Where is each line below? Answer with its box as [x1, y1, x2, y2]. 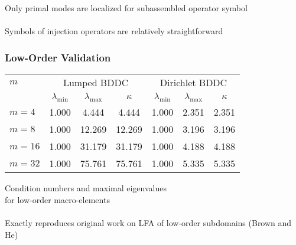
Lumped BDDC [63, 76, 129, 89]
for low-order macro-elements [5, 193, 110, 205]
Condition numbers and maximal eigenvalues [5, 182, 167, 194]
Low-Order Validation [5, 50, 111, 64]
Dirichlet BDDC [160, 76, 227, 89]
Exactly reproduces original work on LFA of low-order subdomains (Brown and [5, 216, 292, 228]
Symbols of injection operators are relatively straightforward [5, 25, 223, 37]
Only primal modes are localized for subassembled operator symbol [5, 2, 248, 14]
